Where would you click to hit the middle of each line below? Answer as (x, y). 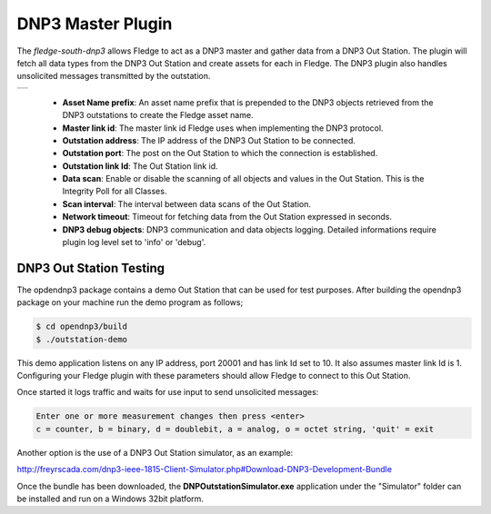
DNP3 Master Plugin (95, 24)
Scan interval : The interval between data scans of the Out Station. (187, 203)
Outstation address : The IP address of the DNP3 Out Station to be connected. (209, 140)
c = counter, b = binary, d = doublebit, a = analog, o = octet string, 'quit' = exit (235, 429)
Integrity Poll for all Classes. (115, 192)
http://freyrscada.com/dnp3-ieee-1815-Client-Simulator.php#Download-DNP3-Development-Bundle (205, 470)
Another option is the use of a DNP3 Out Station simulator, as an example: (155, 452)
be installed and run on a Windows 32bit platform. (110, 499)
